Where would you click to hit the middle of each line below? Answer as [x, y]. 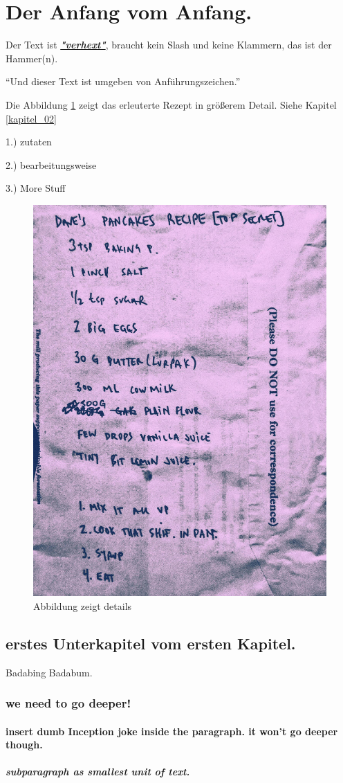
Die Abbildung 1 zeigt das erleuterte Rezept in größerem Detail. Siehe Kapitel [171, 104]
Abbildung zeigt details [83, 605]
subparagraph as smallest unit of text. [98, 772]
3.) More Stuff [36, 188]
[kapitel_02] [31, 118]
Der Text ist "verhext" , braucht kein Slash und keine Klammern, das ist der [169, 45]
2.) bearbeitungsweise [51, 164]
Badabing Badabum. [49, 672]
